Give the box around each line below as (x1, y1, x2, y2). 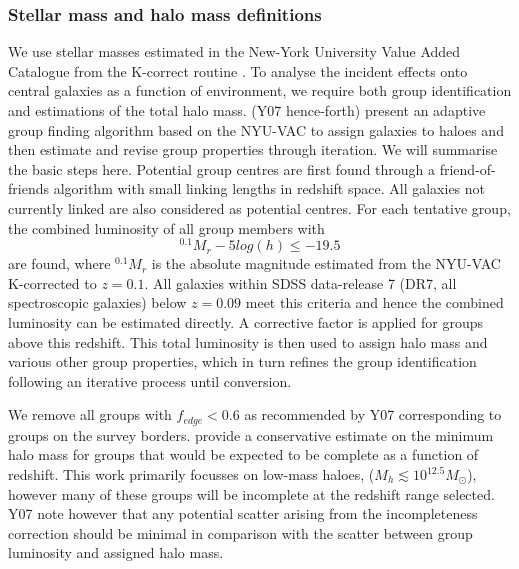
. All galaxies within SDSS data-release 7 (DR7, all (144, 272, 457, 293)
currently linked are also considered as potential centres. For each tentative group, (8, 197, 511, 218)
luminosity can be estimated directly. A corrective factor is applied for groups (8, 312, 483, 333)
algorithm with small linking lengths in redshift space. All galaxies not (53, 178, 486, 199)
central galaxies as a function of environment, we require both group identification (8, 80, 512, 101)
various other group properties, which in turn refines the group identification (8, 351, 477, 372)
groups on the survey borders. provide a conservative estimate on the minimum (8, 424, 494, 445)
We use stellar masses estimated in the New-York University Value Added (8, 41, 461, 62)
